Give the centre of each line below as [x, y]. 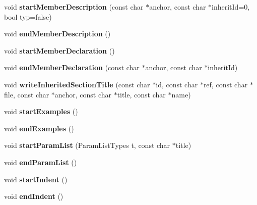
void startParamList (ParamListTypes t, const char [87, 145]
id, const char [177, 84]
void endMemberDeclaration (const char [72, 67]
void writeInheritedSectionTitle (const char [77, 84]
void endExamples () [39, 128]
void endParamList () [41, 162]
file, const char [27, 94]
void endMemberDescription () [57, 34]
